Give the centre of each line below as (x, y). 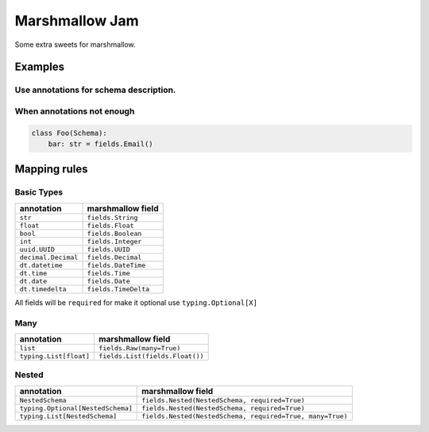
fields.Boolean (114, 233)
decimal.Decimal (49, 257)
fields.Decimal (114, 257)
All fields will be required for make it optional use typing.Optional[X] (136, 303)
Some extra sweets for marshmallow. (75, 44)
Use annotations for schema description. (95, 90)
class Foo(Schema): (69, 133)
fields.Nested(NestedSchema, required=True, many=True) (245, 416)
